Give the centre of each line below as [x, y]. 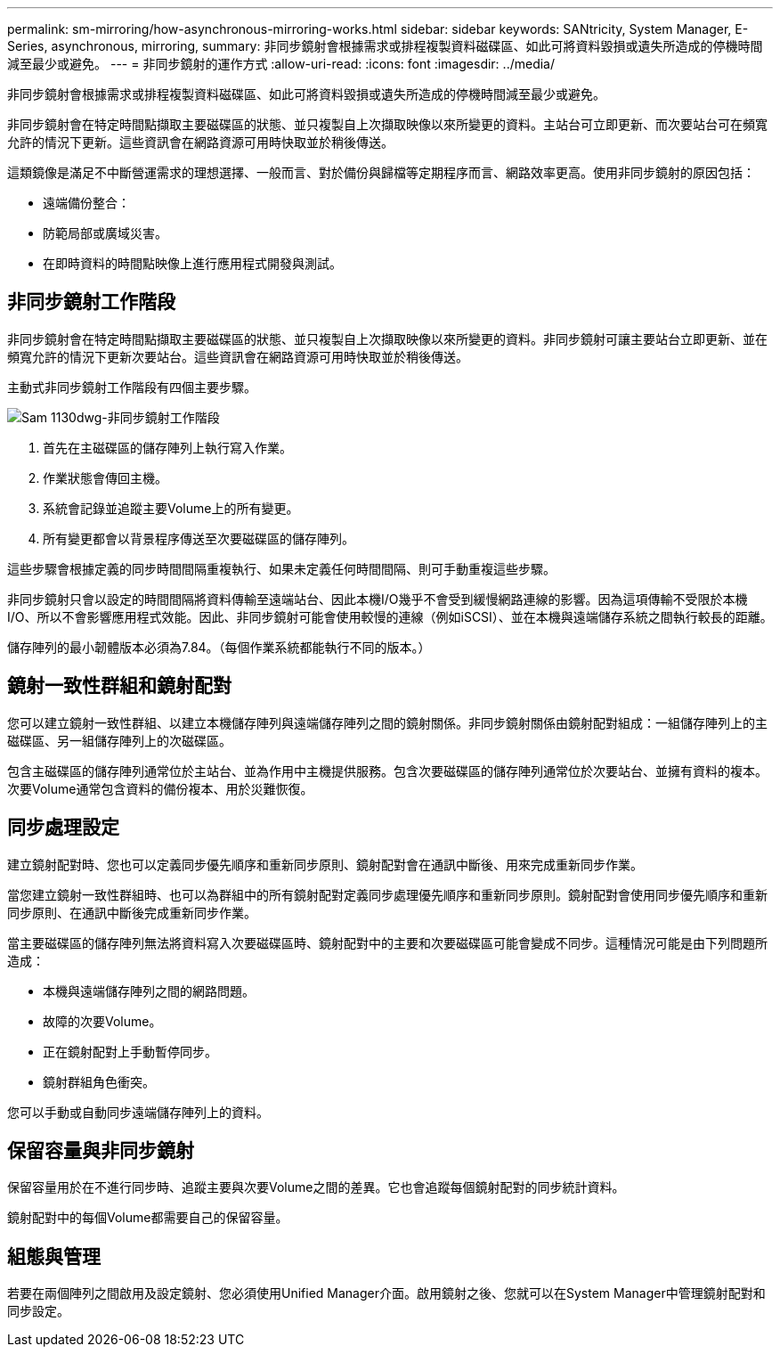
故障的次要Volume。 [102, 1021]
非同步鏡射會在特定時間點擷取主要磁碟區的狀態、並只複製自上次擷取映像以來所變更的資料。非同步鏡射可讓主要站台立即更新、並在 [387, 338]
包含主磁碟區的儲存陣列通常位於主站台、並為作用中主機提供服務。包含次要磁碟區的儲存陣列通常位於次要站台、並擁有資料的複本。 [387, 771]
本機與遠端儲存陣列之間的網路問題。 [149, 991]
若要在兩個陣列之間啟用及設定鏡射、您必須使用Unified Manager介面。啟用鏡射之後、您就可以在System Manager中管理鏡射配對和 [386, 1293]
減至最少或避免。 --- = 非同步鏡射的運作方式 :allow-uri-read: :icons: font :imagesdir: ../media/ [281, 64]
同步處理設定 [63, 828]
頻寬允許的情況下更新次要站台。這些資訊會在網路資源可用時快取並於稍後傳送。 [238, 356]
